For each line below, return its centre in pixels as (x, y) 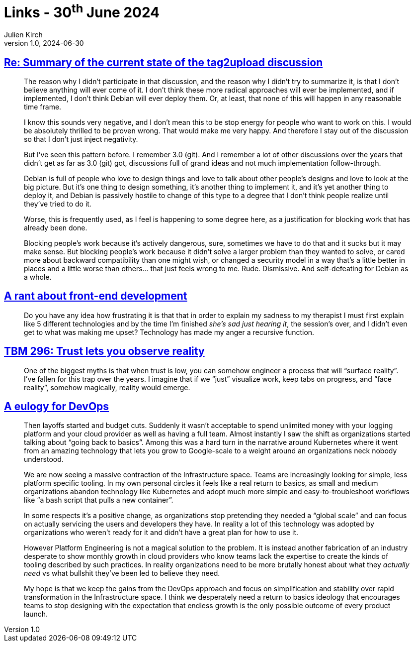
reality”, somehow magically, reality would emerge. (107, 387)
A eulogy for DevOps (57, 407)
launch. (36, 614)
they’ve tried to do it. (58, 204)
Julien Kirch (23, 35)
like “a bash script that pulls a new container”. (99, 500)
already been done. (56, 227)
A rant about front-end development (96, 296)
